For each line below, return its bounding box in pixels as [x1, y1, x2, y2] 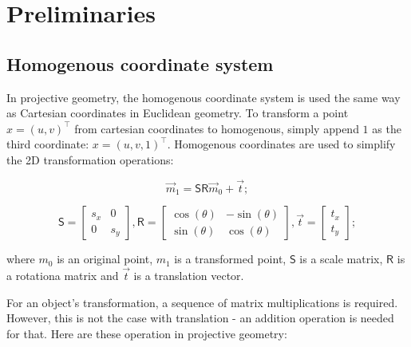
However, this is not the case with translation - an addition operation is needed [6, 310, 394, 326]
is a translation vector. [133, 267, 244, 284]
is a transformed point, [174, 250, 287, 267]
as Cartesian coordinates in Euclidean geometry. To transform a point [6, 104, 349, 121]
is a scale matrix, [299, 250, 383, 267]
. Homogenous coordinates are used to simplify [167, 136, 396, 152]
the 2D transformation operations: [6, 151, 174, 168]
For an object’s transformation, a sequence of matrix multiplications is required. [6, 294, 398, 310]
